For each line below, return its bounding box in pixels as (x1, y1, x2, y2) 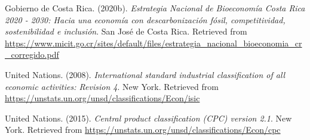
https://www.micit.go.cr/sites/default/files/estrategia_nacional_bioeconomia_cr (5, 36, 302, 49)
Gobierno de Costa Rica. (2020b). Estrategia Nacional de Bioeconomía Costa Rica (5, 2, 305, 14)
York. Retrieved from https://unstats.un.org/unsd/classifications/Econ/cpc (5, 123, 281, 136)
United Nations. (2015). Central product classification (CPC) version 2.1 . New (5, 111, 292, 124)
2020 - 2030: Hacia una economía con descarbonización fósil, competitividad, (5, 13, 286, 26)
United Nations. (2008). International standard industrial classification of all (5, 68, 286, 80)
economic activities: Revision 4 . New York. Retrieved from (5, 80, 219, 92)
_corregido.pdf (5, 48, 59, 61)
